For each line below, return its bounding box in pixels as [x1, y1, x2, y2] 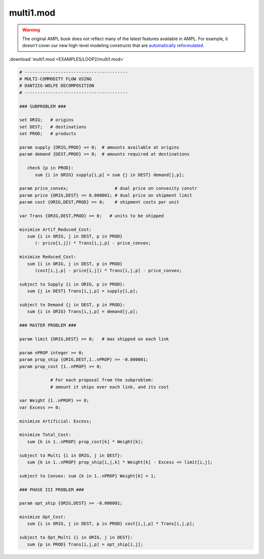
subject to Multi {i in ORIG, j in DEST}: [19, 452, 123, 458]
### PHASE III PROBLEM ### [19, 487, 84, 492]
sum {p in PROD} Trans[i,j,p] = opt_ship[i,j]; [27, 541, 144, 547]
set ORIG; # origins [19, 117, 74, 123]
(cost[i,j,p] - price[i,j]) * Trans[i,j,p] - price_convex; [35, 268, 182, 273]
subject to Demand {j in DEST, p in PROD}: [19, 302, 126, 308]
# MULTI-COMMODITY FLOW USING [19, 76, 92, 82]
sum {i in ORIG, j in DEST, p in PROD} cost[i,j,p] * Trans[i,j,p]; [27, 521, 195, 527]
